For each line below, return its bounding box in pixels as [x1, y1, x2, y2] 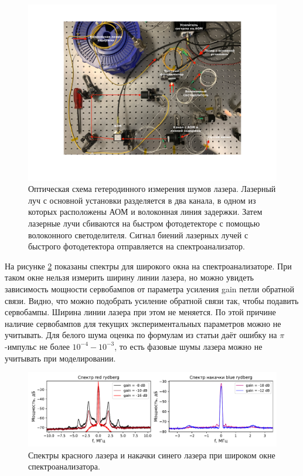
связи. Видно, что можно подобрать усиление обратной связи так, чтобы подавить [5, 294, 299, 306]
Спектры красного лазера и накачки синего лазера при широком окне [28, 448, 275, 461]
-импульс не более [5, 340, 70, 352]
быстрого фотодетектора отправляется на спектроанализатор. [28, 240, 245, 252]
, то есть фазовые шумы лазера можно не [114, 340, 263, 352]
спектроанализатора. [28, 460, 100, 472]
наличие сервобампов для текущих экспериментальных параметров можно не [5, 317, 281, 329]
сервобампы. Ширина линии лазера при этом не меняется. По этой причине [5, 306, 276, 318]
